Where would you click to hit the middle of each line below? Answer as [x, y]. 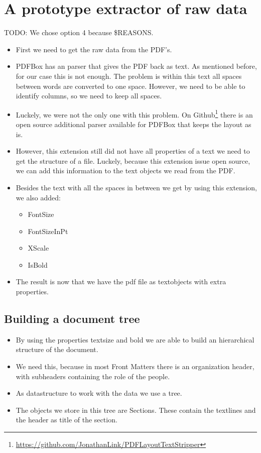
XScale [38, 248]
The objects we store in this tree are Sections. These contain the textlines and [136, 410]
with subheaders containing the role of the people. [93, 376]
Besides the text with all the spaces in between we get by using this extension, [136, 187]
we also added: [38, 197]
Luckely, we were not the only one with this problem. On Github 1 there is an [134, 114]
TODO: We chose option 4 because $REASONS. [79, 32]
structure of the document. [57, 349]
